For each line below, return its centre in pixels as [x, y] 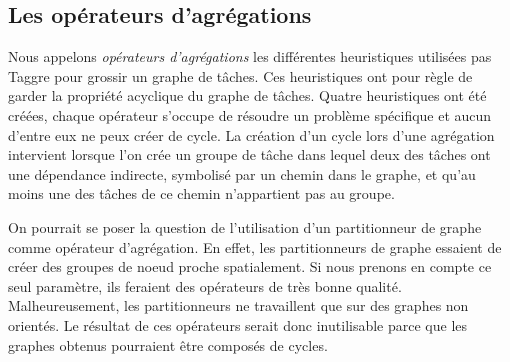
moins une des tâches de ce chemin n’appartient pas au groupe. [201, 193]
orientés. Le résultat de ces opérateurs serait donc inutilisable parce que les [238, 324]
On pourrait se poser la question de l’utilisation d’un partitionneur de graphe [245, 226]
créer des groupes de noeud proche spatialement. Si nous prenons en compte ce [250, 266]
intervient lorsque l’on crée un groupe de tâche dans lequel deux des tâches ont [249, 154]
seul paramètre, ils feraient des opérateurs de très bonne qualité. [205, 285]
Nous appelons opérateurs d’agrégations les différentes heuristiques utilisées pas [250, 56]
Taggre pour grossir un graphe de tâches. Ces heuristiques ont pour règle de [240, 75]
